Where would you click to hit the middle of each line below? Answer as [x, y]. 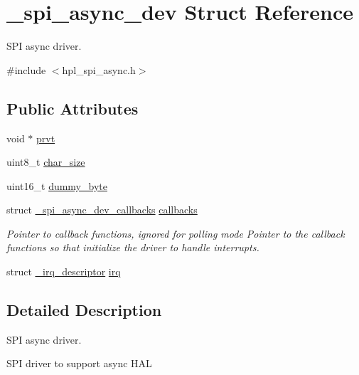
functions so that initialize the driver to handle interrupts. [133, 247]
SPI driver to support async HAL [79, 363]
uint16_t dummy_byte [57, 185]
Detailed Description [84, 310]
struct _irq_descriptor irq [64, 271]
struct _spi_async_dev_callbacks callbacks [102, 210]
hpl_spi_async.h [99, 69]
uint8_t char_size [46, 162]
